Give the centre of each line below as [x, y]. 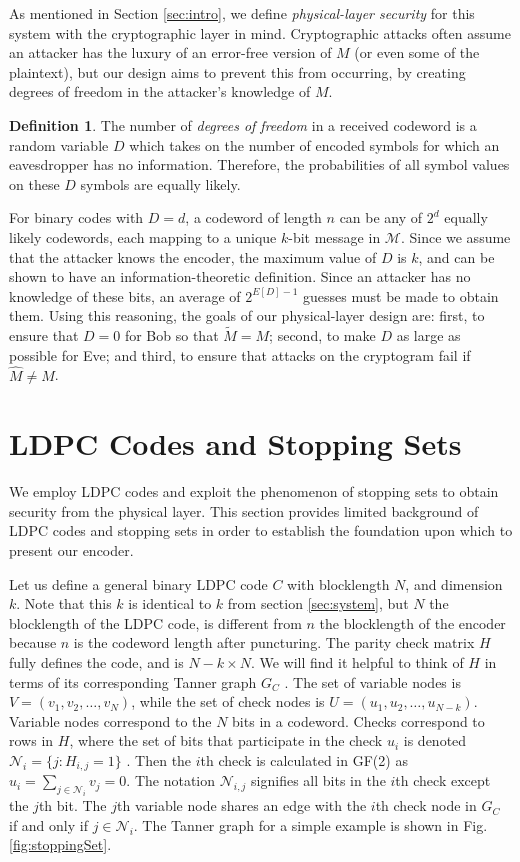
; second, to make [322, 335]
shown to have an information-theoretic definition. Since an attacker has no [240, 276]
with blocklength [338, 583]
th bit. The [72, 805]
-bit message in [334, 236]
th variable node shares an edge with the [242, 805]
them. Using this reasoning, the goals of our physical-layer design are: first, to [247, 315]
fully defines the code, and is [96, 662]
